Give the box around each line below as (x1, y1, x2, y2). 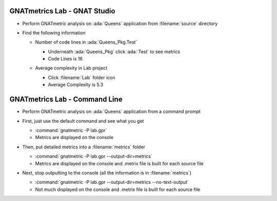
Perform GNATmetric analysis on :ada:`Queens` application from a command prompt (22, 108, 201, 115)
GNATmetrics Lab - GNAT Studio (9, 7, 115, 15)
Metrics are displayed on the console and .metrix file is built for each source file (35, 160, 204, 166)
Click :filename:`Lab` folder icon (48, 74, 115, 80)
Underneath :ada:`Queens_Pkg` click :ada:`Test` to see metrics (48, 49, 181, 55)
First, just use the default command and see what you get (22, 118, 144, 124)
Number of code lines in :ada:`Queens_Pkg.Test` (35, 39, 137, 46)
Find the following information (22, 30, 86, 36)
